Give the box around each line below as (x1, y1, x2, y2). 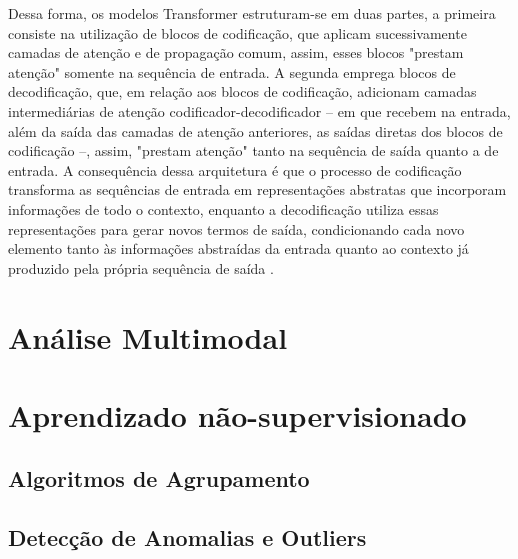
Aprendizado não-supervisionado (8, 394, 467, 435)
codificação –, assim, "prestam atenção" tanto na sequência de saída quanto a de (8, 140, 499, 161)
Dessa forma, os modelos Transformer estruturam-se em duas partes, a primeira (8, 3, 496, 23)
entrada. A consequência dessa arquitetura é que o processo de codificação (8, 159, 462, 180)
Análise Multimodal (8, 316, 288, 357)
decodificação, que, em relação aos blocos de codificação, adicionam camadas (8, 81, 477, 102)
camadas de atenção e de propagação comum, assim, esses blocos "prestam (8, 42, 464, 63)
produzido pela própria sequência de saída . (8, 257, 274, 278)
